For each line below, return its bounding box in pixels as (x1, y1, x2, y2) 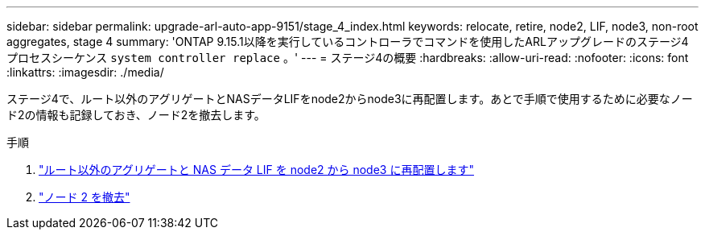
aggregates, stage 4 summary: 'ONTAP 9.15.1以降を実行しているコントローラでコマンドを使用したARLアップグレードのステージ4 (6, 35, 689, 48)
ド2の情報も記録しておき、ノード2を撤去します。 (6, 108, 266, 122)
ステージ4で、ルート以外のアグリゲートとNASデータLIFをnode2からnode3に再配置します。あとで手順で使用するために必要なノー (6, 92, 693, 106)
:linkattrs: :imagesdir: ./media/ (6, 65, 164, 79)
